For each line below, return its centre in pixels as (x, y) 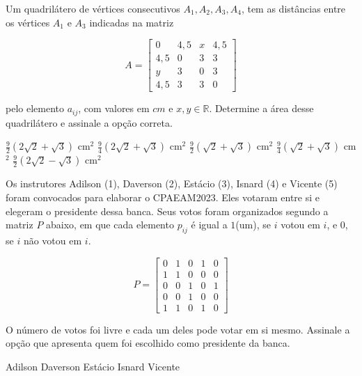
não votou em (53, 240)
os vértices (28, 22)
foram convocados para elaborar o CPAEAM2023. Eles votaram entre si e (163, 197)
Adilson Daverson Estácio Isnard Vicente (93, 366)
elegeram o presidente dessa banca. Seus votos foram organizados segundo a (167, 211)
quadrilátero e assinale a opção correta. (89, 122)
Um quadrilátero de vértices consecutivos (93, 8)
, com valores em (114, 108)
